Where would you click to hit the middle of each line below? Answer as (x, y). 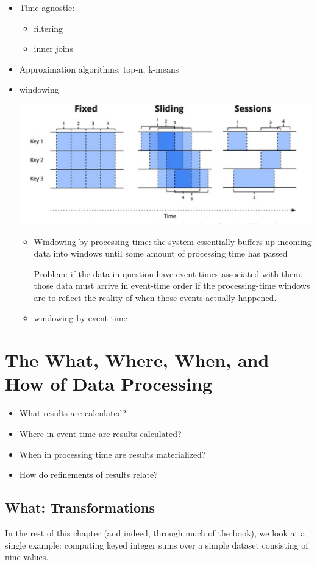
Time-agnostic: (47, 7)
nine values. (27, 557)
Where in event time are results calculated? (100, 433)
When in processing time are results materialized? (112, 454)
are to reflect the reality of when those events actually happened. (155, 297)
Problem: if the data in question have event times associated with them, (168, 273)
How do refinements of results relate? (88, 474)
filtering (48, 28)
